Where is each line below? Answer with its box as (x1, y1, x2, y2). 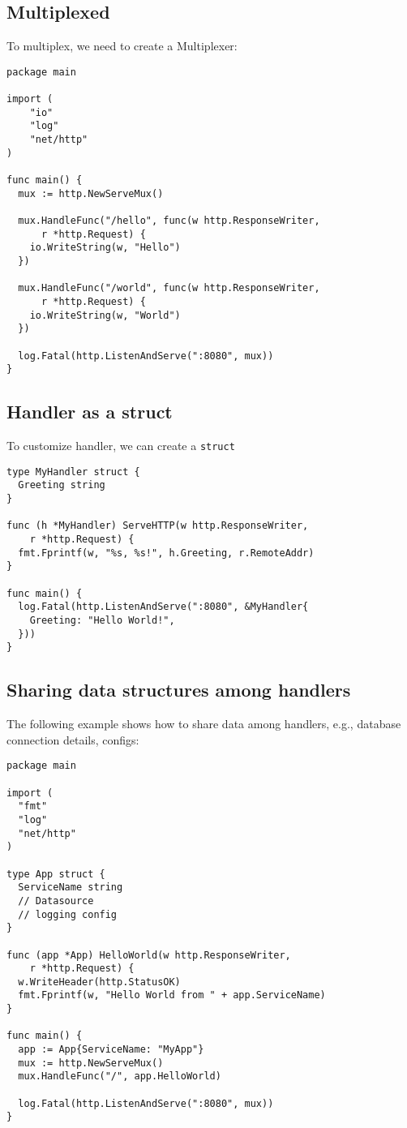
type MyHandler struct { (6, 465, 140, 478)
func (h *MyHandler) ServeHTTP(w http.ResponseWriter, (6, 520, 309, 532)
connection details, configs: (6, 731, 139, 748)
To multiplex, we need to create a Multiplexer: (6, 37, 238, 54)
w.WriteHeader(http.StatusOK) (18, 976, 181, 988)
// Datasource (18, 894, 94, 907)
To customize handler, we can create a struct (6, 437, 235, 454)
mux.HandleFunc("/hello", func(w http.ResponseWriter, (18, 215, 320, 227)
